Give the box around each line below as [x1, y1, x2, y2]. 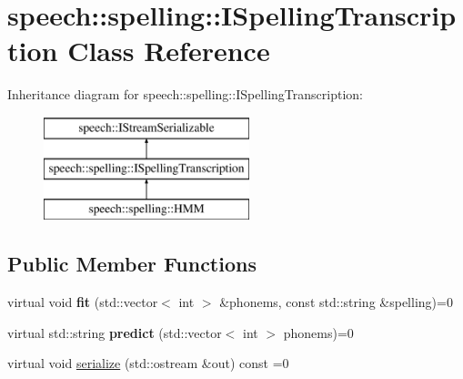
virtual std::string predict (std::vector [7, 323, 222, 342]
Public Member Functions [7, 250, 257, 278]
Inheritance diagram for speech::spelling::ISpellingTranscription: [7, 85, 363, 104]
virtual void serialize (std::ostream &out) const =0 [7, 353, 289, 373]
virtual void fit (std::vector [7, 292, 158, 312]
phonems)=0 [283, 323, 354, 342]
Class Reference [67, 32, 270, 69]
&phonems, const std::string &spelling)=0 [219, 292, 453, 312]
